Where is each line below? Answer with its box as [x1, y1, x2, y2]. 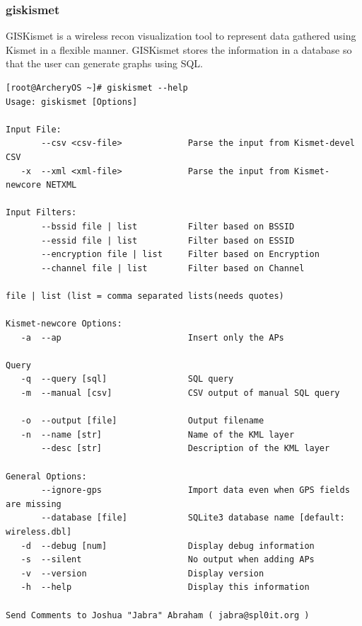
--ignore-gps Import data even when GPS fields [41, 485, 350, 496]
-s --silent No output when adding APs [21, 554, 315, 565]
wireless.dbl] [6, 527, 72, 537]
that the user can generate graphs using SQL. [6, 56, 203, 71]
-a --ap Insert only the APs [21, 332, 284, 343]
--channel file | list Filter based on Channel [41, 263, 305, 273]
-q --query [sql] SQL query [21, 374, 234, 385]
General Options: [6, 471, 87, 482]
